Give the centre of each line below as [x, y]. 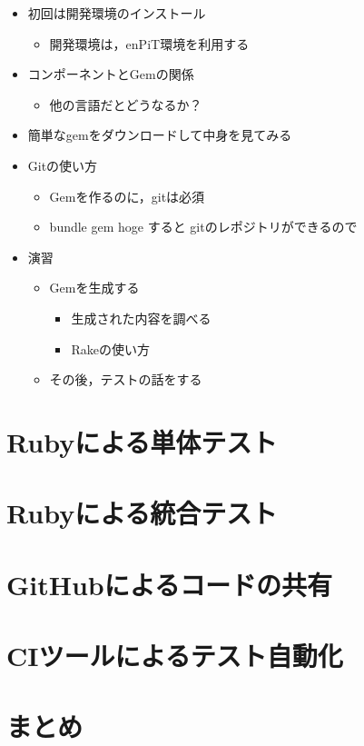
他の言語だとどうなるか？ [126, 104]
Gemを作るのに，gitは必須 [127, 196]
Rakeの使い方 [110, 348]
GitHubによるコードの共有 [169, 584]
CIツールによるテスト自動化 [175, 656]
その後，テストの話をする [126, 379]
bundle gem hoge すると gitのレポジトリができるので [203, 227]
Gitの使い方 [63, 165]
